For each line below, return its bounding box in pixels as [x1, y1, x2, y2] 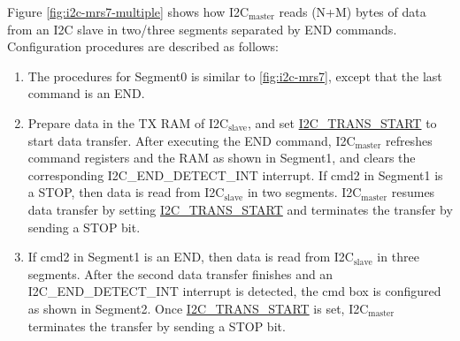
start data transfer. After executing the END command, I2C [27, 131, 356, 149]
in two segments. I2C [247, 183, 362, 201]
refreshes [385, 131, 433, 149]
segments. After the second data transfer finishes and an [27, 264, 333, 283]
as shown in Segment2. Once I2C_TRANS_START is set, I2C [27, 299, 369, 317]
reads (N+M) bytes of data [279, 3, 426, 20]
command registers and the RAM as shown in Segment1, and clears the [27, 148, 416, 167]
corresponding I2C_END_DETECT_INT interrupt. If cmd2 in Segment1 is [27, 165, 443, 184]
